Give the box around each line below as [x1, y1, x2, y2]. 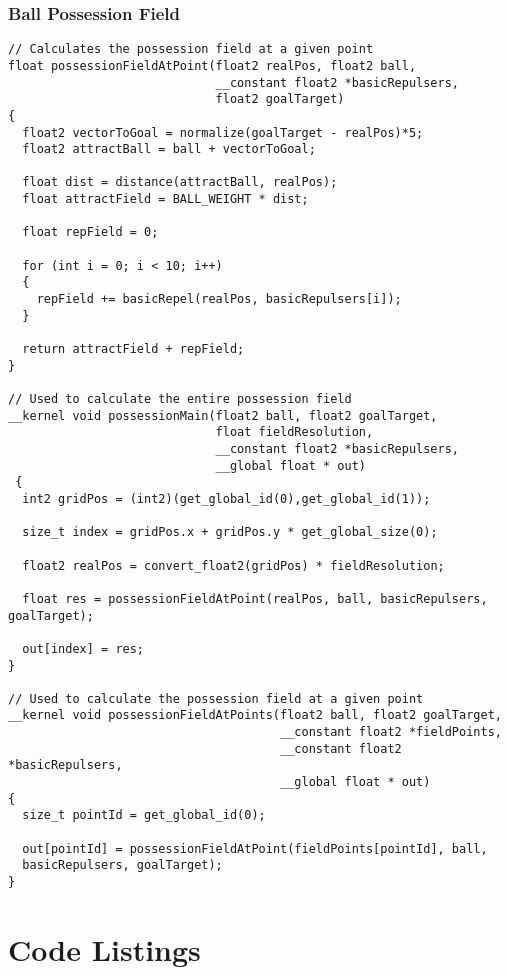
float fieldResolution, [215, 425, 374, 440]
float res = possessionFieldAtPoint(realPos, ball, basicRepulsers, [22, 591, 488, 606]
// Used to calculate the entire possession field [8, 392, 352, 406]
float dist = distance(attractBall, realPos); [22, 175, 338, 190]
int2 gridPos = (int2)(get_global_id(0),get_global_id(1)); [22, 491, 431, 506]
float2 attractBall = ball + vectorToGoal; [22, 142, 316, 157]
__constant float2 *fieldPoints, [280, 725, 502, 740]
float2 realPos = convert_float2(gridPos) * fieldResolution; [22, 558, 445, 573]
